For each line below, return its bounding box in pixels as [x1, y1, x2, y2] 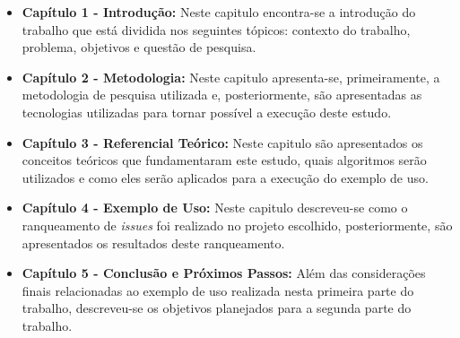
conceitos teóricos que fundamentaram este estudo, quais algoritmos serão [22, 151, 427, 169]
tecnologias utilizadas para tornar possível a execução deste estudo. [22, 102, 392, 121]
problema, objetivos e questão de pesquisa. [22, 38, 256, 56]
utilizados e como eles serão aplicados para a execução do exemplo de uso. [22, 168, 429, 186]
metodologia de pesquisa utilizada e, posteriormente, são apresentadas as [22, 85, 422, 104]
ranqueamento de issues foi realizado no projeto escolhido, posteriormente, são [22, 215, 453, 234]
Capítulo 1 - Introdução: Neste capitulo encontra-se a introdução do [22, 3, 416, 21]
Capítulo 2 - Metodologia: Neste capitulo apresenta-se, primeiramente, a [22, 67, 440, 86]
